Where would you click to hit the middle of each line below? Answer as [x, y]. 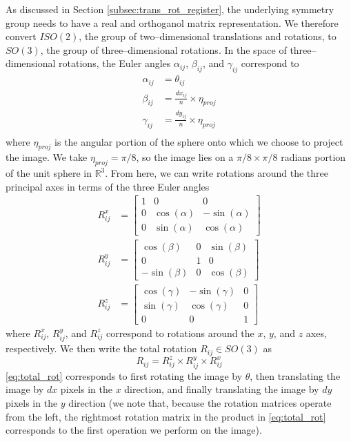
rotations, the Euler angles [115, 63]
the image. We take [47, 157]
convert [21, 36]
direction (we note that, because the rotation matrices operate [200, 403]
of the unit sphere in [49, 173]
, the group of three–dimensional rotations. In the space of [163, 49]
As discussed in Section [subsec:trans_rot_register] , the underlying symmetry [170, 9]
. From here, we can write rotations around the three [217, 173]
